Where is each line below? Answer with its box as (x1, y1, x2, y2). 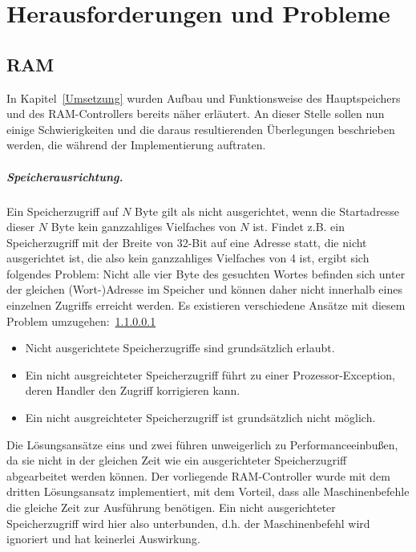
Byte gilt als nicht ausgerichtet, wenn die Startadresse (135, 202, 400, 219)
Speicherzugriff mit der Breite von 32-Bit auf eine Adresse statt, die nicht (6, 233, 367, 250)
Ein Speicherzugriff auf (6, 202, 119, 219)
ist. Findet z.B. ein (252, 218, 345, 235)
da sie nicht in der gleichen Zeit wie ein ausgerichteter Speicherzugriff (6, 452, 347, 469)
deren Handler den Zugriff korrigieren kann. (25, 382, 240, 399)
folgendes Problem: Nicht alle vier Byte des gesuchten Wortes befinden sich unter (6, 265, 406, 282)
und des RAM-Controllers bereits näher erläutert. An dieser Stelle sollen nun (6, 105, 385, 122)
